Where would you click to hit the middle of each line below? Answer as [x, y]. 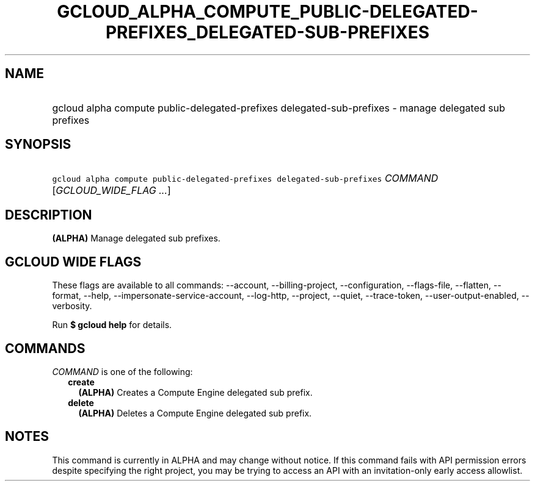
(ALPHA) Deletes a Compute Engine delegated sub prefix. [195, 413]
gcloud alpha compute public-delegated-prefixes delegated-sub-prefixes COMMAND [245, 178]
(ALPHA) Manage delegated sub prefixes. [136, 238]
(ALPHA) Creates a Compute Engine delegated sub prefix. [195, 392]
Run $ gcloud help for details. [112, 325]
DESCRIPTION [49, 215]
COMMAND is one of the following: [122, 371]
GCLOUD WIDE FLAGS [73, 262]
